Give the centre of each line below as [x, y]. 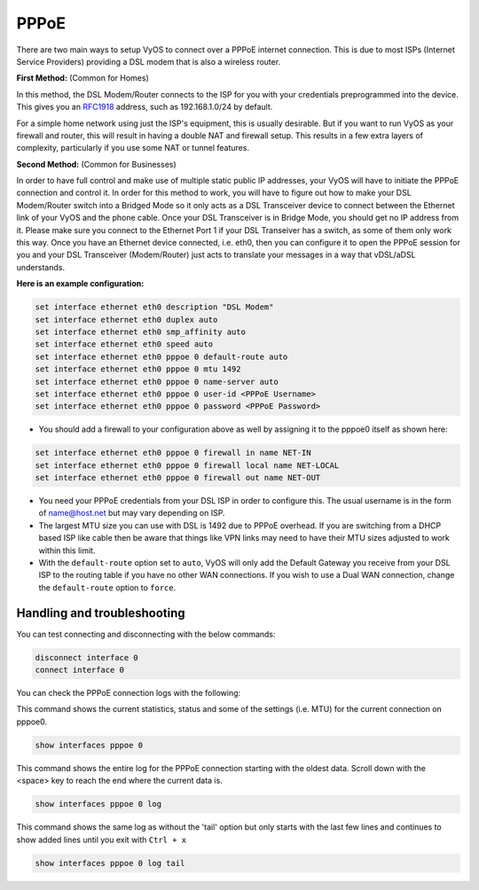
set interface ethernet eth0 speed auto [124, 344]
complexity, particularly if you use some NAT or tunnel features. [133, 148]
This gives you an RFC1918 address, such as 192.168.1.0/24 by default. [145, 107]
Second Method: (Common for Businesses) [96, 164]
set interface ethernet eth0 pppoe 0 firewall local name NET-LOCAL [187, 465]
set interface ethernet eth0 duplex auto [126, 320]
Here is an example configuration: [80, 284]
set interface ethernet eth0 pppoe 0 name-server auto [157, 382]
